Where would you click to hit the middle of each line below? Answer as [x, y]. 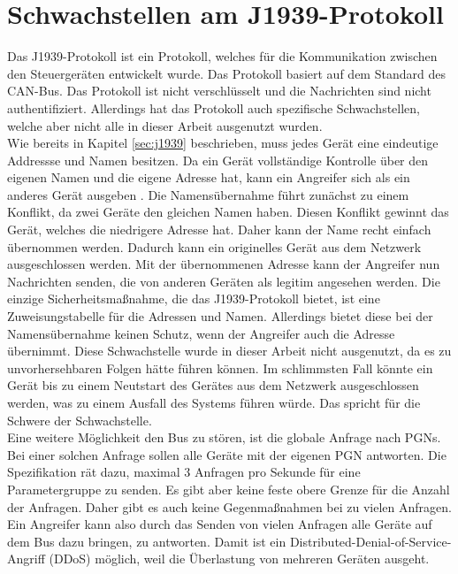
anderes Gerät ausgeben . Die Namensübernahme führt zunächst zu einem [208, 194]
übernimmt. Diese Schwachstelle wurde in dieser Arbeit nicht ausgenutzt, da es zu [229, 351]
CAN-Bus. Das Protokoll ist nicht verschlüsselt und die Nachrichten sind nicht [219, 91]
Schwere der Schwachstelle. [80, 420]
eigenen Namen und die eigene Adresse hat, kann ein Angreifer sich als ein [209, 177]
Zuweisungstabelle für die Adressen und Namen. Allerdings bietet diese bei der [220, 316]
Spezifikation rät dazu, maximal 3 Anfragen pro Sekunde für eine [184, 472]
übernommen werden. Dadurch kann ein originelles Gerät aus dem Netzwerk [214, 246]
